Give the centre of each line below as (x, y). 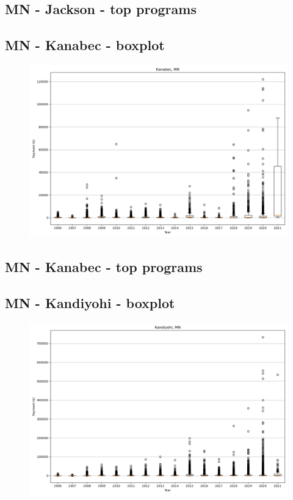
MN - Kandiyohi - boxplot (90, 303)
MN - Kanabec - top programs (104, 267)
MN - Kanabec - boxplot (85, 45)
